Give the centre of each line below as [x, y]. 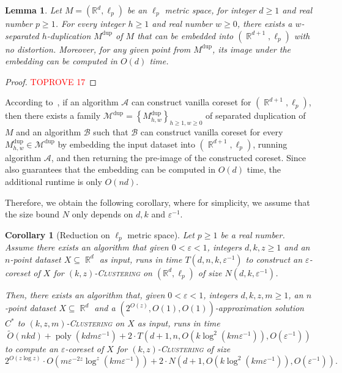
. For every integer [90, 23]
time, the [264, 169]
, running [270, 144]
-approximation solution [259, 308]
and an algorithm [49, 132]
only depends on [102, 214]
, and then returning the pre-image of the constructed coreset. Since [178, 157]
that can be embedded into [185, 35]
